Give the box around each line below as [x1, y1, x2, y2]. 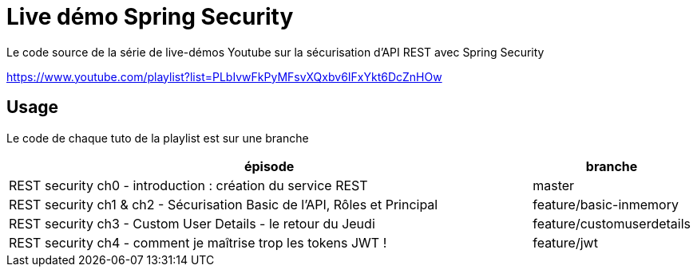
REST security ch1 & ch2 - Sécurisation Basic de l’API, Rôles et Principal [9, 196, 438, 213]
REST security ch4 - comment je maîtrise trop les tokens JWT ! [9, 234, 387, 251]
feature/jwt [533, 234, 598, 251]
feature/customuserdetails [533, 215, 691, 232]
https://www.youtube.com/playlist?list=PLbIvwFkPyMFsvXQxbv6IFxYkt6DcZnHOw [6, 69, 442, 84]
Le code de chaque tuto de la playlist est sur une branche [6, 131, 309, 145]
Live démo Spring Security [6, 3, 294, 30]
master [533, 177, 575, 193]
